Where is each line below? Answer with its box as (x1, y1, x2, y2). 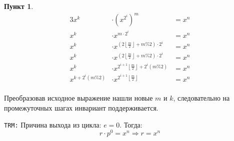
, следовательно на (173, 93, 230, 103)
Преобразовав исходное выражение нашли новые (4, 93, 153, 103)
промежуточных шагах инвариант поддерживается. (4, 103, 158, 113)
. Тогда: (119, 119, 142, 130)
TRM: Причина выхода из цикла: (4, 119, 101, 130)
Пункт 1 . (4, 1, 33, 11)
